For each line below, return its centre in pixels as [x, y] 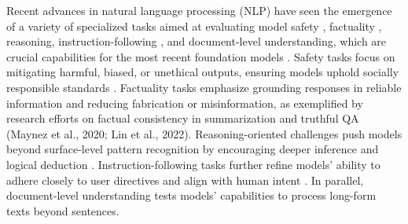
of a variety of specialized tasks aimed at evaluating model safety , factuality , [194, 26]
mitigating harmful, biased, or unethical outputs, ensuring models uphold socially [203, 72]
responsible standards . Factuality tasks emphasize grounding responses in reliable [204, 87]
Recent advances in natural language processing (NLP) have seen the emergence [199, 10]
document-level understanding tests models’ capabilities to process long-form [191, 195]
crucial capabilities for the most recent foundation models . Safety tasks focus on [201, 56]
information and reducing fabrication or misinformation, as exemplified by [185, 103]
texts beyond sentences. [63, 210]
